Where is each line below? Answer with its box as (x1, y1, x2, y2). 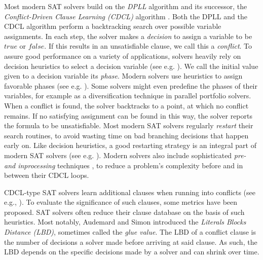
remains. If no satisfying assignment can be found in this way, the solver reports (4, 110, 252, 121)
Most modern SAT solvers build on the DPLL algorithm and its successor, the (4, 1, 247, 11)
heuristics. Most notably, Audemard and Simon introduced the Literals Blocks (4, 216, 246, 227)
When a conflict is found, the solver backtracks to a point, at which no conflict (4, 100, 249, 110)
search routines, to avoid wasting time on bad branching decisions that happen (4, 130, 249, 140)
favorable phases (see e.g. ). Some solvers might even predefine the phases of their (4, 80, 257, 91)
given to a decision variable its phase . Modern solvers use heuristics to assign (4, 70, 243, 81)
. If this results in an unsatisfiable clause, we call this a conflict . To (44, 41, 252, 51)
